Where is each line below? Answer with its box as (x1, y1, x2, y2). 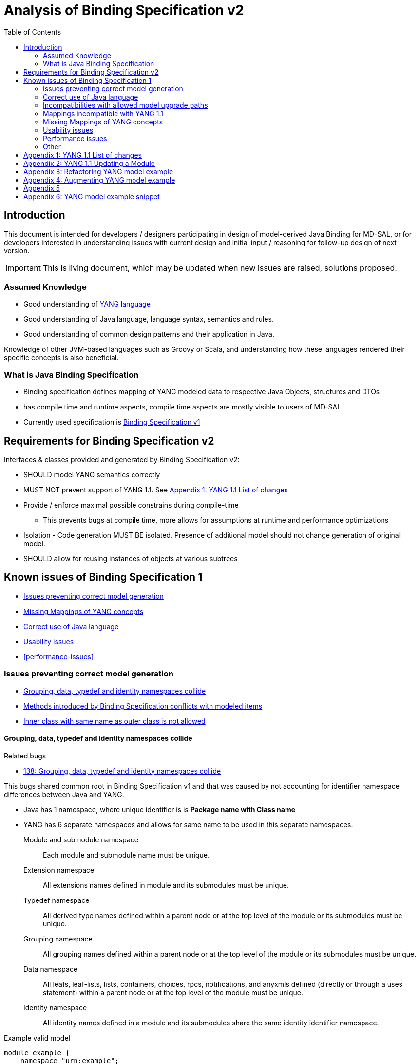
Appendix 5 (23, 184, 60, 192)
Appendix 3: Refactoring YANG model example (23, 167, 173, 176)
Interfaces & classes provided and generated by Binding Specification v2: (4, 455, 240, 464)
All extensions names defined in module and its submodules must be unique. (43, 880, 289, 889)
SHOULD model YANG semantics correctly (23, 470, 160, 479)
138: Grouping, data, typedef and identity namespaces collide (23, 766, 221, 775)
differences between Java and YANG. (4, 790, 124, 798)
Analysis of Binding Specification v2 (4, 2, 244, 19)
